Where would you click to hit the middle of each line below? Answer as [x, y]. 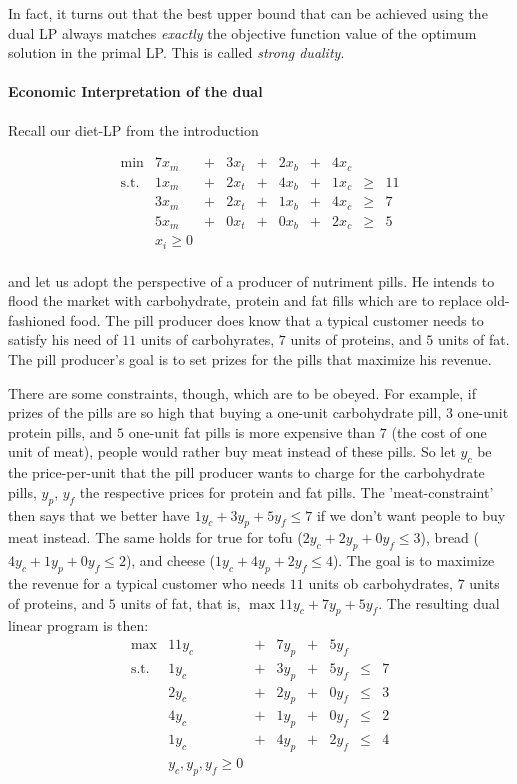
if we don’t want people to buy [411, 514]
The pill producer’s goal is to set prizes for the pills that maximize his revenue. [250, 359]
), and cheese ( [170, 560]
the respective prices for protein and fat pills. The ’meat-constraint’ [286, 491]
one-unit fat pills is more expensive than [252, 431]
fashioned [37, 319]
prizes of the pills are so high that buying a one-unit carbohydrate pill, [225, 412]
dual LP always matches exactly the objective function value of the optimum [242, 32]
